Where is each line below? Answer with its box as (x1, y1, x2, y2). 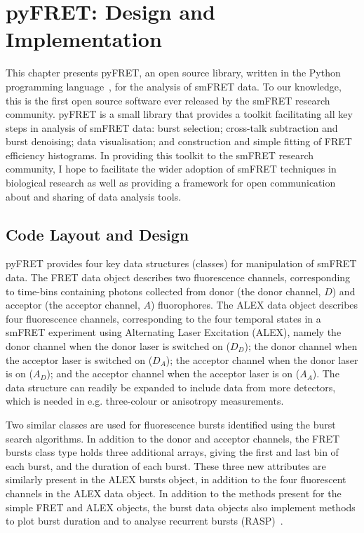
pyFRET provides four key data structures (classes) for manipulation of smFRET (6, 256, 357, 271)
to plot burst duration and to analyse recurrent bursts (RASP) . (6, 513, 283, 528)
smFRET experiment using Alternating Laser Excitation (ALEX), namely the (6, 325, 342, 339)
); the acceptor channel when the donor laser (166, 352, 358, 367)
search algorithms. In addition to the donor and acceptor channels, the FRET (6, 431, 340, 445)
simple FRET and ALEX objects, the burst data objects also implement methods (6, 499, 356, 514)
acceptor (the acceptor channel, (6, 297, 140, 312)
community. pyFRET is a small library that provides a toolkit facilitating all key (6, 107, 353, 121)
